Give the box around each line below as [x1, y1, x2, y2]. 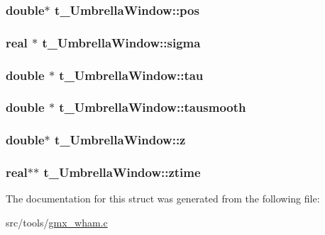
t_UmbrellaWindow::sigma [42, 33, 201, 51]
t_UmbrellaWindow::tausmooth [59, 98, 246, 116]
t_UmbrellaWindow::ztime [43, 164, 201, 181]
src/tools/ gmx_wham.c [6, 215, 108, 230]
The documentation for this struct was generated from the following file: [6, 191, 320, 206]
